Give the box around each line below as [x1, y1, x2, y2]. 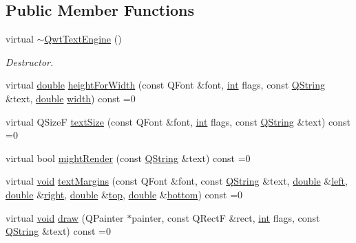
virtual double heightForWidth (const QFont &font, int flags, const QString [6, 78, 326, 92]
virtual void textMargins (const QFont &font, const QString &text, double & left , [6, 174, 348, 188]
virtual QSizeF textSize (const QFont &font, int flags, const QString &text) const [6, 114, 350, 128]
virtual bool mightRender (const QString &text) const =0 [6, 150, 251, 165]
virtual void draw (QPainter [6, 210, 124, 224]
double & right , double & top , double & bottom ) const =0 [6, 187, 243, 201]
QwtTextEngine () [44, 32, 122, 46]
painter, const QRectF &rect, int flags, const [132, 210, 320, 224]
